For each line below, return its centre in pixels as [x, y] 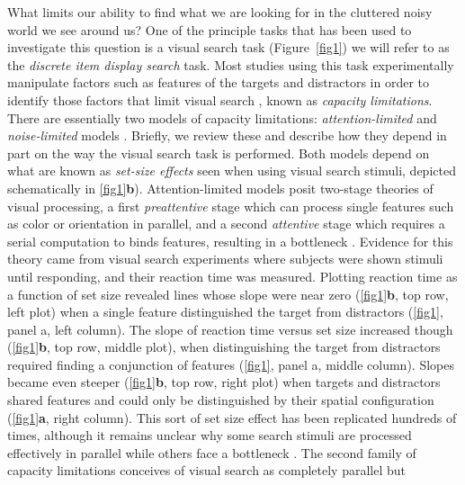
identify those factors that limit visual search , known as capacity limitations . [220, 99]
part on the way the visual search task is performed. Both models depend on [219, 153]
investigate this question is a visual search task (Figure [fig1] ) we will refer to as [228, 47]
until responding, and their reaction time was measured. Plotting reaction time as [232, 276]
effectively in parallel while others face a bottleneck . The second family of [212, 452]
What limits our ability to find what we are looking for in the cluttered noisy [220, 12]
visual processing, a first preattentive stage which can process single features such [231, 206]
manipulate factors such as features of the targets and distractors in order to [219, 82]
